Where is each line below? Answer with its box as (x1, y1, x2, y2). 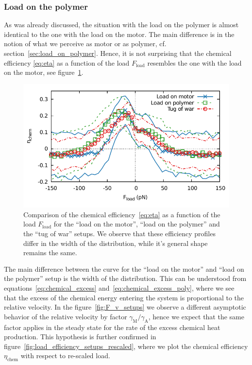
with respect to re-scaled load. (20, 350, 110, 361)
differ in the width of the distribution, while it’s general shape (23, 238, 208, 248)
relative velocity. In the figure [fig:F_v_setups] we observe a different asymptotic (4, 302, 246, 312)
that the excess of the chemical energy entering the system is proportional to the (4, 292, 244, 302)
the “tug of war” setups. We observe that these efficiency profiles (23, 228, 216, 238)
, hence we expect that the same (148, 311, 244, 321)
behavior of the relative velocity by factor (4, 311, 127, 321)
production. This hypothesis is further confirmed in (4, 331, 156, 342)
